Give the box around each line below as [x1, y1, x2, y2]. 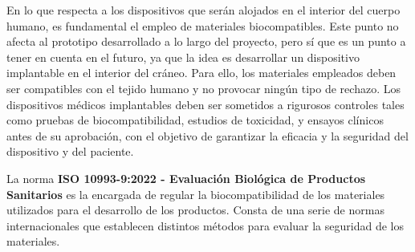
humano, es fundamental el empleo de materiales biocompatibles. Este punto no [6, 17, 399, 34]
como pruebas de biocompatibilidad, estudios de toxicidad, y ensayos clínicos [6, 112, 384, 128]
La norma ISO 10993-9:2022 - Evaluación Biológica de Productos [6, 169, 366, 186]
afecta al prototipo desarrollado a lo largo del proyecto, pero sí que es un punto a [6, 33, 406, 50]
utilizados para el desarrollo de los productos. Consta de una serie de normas [6, 201, 384, 218]
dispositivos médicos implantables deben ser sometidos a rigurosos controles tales [6, 96, 405, 112]
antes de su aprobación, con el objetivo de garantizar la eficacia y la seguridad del [6, 127, 409, 144]
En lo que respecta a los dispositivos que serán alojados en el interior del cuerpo [6, 2, 401, 18]
